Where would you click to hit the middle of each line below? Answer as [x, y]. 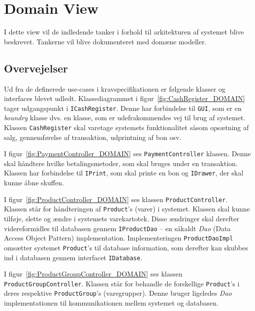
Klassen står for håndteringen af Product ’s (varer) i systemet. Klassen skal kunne [127, 209]
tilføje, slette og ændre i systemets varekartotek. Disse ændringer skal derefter [122, 219]
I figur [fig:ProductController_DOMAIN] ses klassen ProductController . [116, 199]
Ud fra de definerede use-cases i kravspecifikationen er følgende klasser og [115, 88]
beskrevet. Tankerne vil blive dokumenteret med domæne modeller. [105, 41]
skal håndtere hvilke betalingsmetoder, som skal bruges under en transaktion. [121, 163]
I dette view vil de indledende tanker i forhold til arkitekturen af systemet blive [124, 32]
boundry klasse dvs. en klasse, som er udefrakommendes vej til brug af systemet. [125, 118]
